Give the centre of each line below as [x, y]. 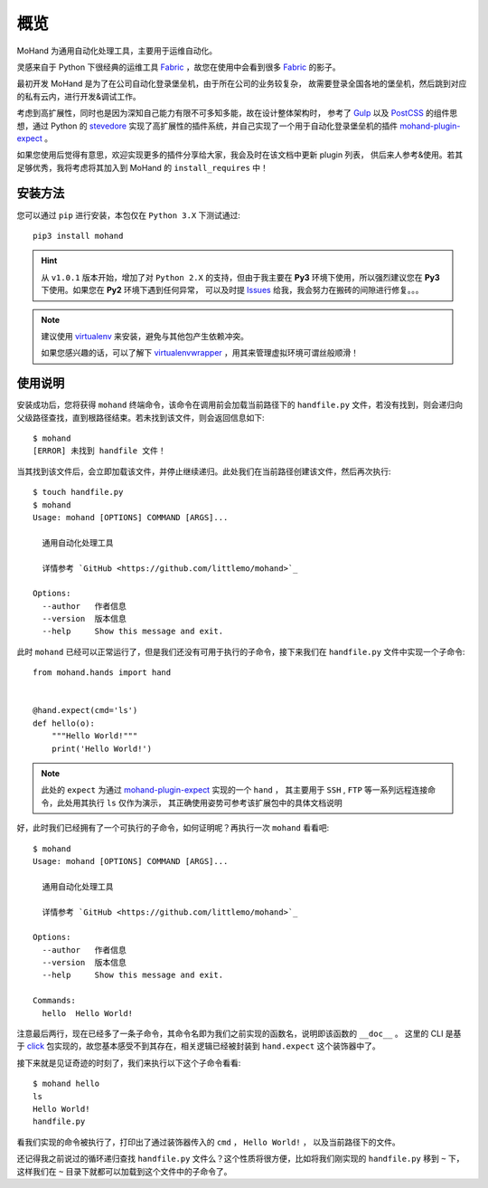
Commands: [54, 1001]
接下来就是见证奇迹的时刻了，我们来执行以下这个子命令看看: [129, 1062]
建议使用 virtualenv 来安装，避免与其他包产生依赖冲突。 [145, 336]
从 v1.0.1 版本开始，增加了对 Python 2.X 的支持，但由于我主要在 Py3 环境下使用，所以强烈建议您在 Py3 [240, 277]
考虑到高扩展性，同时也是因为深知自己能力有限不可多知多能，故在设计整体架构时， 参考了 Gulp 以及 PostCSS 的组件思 [237, 113]
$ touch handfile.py [78, 492]
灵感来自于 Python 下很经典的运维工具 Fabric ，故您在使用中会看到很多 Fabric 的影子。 [178, 67]
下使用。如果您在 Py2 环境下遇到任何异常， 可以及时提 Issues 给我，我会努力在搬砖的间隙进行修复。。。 [232, 290]
